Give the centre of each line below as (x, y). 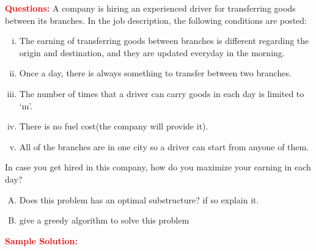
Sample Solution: (41, 240)
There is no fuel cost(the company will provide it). (114, 126)
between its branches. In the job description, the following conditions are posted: (156, 20)
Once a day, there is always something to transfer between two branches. (155, 73)
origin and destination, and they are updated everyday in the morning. (152, 52)
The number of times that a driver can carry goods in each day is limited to (162, 93)
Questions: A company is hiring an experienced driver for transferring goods (150, 8)
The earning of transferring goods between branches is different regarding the (164, 41)
